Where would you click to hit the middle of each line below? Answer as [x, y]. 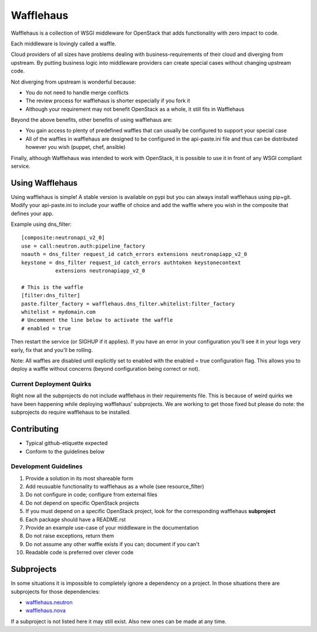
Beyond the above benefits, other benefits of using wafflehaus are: [92, 120]
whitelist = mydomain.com [59, 312]
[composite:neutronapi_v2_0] [63, 238]
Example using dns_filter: [41, 224]
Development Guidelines [47, 467]
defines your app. [32, 213]
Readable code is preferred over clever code [80, 553]
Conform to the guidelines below [65, 451]
